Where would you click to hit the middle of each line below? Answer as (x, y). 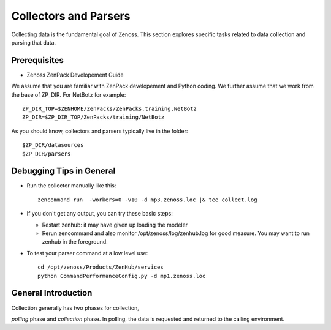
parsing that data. (34, 42)
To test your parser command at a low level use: (87, 253)
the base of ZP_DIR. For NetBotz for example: (69, 94)
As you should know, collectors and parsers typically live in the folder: (100, 131)
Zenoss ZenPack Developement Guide (75, 75)
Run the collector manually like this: (71, 186)
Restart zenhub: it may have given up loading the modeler (115, 225)
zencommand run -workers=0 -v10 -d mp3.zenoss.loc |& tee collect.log (147, 200)
